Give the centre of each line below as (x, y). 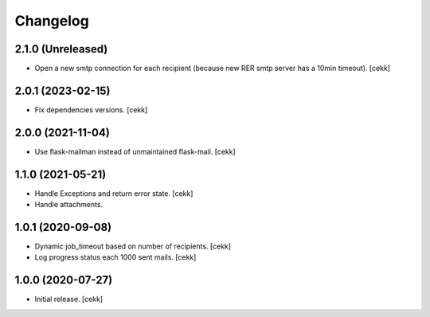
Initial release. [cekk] (69, 299)
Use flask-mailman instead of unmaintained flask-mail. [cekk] (135, 151)
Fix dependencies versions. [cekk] (91, 110)
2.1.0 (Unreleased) (61, 49)
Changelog (52, 21)
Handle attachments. (69, 205)
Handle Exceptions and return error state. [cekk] (114, 193)
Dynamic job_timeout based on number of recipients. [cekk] (133, 246)
